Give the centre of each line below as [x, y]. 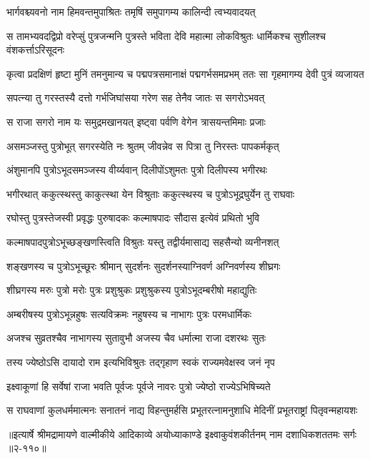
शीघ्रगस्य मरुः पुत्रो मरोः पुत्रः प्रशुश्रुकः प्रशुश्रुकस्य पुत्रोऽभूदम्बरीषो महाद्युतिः [132, 290]
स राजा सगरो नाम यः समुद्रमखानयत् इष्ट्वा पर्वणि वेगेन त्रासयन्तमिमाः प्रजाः [136, 121]
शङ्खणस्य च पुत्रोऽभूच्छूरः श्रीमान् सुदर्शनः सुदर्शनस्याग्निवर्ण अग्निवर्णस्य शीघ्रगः [144, 266]
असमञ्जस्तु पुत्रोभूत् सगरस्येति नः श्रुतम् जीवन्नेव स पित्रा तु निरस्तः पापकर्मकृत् [143, 145]
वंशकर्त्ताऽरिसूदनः [36, 50]
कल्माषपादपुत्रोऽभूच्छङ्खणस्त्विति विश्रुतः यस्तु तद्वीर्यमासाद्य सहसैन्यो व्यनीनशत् [143, 241]
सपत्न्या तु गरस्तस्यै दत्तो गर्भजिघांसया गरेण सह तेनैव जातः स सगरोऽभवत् [136, 98]
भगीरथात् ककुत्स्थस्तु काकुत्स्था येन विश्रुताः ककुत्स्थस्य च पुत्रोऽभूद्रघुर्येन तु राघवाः [151, 193]
